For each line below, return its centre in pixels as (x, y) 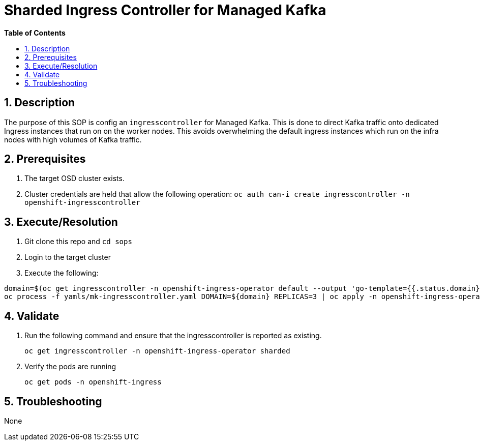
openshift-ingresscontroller (82, 203)
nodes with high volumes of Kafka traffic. (73, 139)
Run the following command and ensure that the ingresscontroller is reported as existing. (173, 336)
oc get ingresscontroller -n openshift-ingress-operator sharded (157, 351)
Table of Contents (35, 33)
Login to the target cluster (68, 257)
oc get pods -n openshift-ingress (93, 382)
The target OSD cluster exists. (74, 179)
